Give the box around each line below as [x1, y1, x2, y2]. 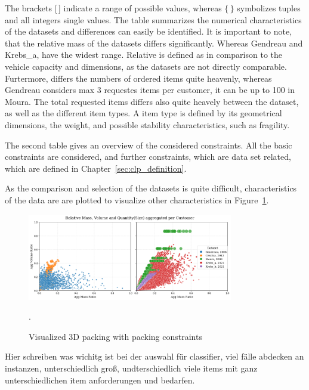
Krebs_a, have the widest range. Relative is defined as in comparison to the [5, 48, 282, 61]
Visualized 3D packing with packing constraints [29, 330, 202, 342]
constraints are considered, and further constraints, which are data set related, [5, 150, 291, 163]
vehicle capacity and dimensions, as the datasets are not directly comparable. [5, 60, 287, 72]
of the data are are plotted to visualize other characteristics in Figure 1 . [5, 193, 269, 206]
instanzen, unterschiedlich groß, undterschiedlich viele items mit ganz [5, 361, 258, 374]
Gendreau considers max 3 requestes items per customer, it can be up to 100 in [5, 83, 295, 96]
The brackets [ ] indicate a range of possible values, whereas [5, 2, 222, 14]
